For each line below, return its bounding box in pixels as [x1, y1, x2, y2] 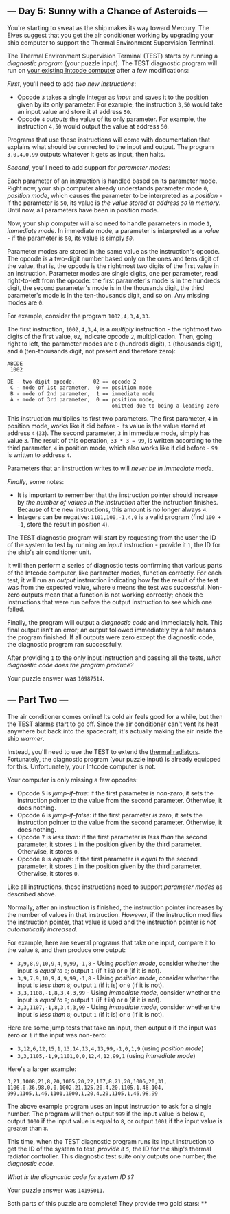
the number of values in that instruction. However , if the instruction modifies [7, 910, 223, 918]
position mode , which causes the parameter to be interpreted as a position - [7, 191, 222, 199]
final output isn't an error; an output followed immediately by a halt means [7, 626, 216, 634]
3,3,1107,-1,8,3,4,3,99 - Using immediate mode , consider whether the [16, 1003, 221, 1011]
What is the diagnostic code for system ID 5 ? [7, 1172, 134, 1181]
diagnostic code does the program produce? [7, 661, 134, 669]
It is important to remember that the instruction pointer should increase [16, 491, 218, 499]
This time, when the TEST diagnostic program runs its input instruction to [7, 1137, 214, 1145]
